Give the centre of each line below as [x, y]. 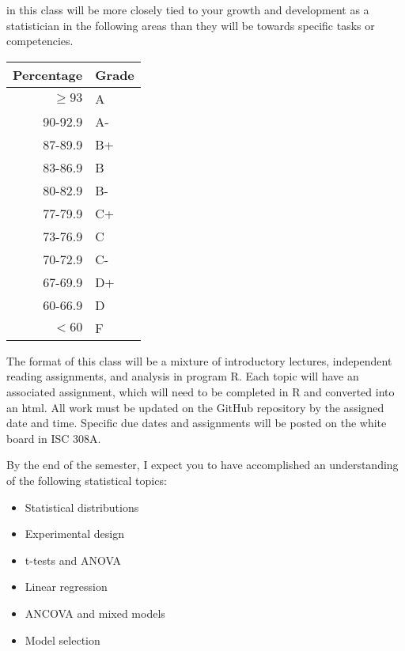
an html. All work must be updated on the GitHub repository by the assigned [195, 407]
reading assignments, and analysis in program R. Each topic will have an [183, 376]
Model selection [62, 640]
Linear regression [66, 587]
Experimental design [74, 534]
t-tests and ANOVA [73, 560]
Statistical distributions [82, 507]
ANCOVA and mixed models [95, 613]
